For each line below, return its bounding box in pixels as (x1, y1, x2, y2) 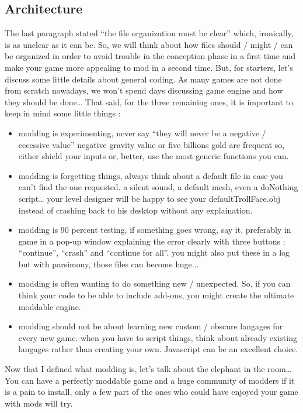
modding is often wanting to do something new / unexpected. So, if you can (18, 277, 291, 290)
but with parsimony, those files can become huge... (18, 257, 199, 270)
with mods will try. (5, 397, 73, 409)
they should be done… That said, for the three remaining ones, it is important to (5, 95, 294, 108)
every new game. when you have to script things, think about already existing (18, 331, 297, 343)
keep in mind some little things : (5, 107, 121, 119)
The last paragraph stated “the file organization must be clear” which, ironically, (5, 27, 294, 39)
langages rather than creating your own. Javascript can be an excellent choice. (18, 343, 298, 355)
